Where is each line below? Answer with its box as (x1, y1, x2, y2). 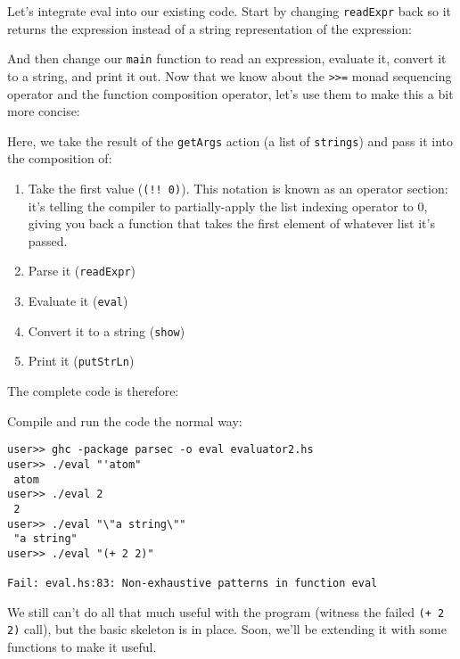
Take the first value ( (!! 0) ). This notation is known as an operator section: (28, 179, 448, 197)
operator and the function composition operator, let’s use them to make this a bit (7, 84, 454, 103)
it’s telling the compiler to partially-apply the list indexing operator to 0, (28, 196, 428, 215)
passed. (28, 231, 68, 250)
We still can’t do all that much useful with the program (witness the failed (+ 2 (7, 602, 445, 621)
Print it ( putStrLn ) (28, 351, 135, 370)
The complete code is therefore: (7, 382, 179, 400)
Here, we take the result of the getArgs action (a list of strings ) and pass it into (7, 131, 453, 150)
